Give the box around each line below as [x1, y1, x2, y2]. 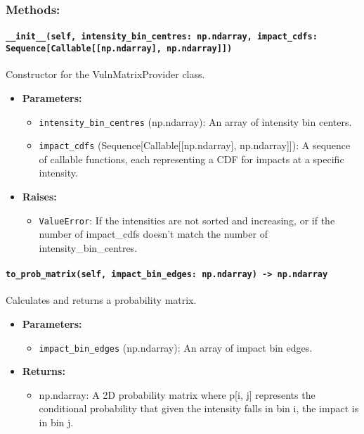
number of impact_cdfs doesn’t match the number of [39, 226, 268, 241]
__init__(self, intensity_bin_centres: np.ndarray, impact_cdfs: [6, 32, 318, 42]
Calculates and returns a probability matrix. [6, 293, 197, 307]
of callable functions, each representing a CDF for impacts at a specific [39, 151, 344, 166]
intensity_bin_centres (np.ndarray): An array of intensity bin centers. [39, 114, 352, 129]
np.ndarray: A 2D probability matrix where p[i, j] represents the [39, 387, 316, 402]
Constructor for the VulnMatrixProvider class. [6, 67, 205, 82]
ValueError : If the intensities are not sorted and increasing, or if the [39, 212, 335, 227]
